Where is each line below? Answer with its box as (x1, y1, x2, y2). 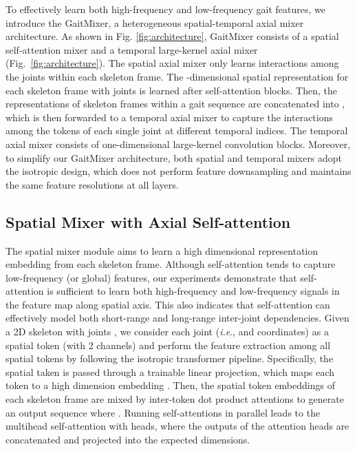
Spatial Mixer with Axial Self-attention (6, 211, 291, 232)
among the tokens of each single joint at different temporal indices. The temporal (6, 123, 348, 138)
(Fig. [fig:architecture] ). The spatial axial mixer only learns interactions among (6, 56, 339, 70)
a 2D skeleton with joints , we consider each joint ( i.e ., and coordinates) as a (6, 324, 329, 339)
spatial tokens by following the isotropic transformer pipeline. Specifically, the (6, 351, 334, 366)
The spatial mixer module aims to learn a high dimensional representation (6, 243, 318, 258)
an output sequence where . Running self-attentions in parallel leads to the (6, 405, 321, 419)
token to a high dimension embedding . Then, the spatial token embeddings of (6, 378, 335, 392)
